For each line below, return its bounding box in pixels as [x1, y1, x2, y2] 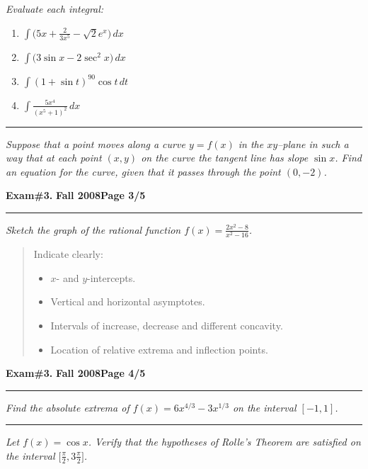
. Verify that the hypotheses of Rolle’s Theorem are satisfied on [88, 434, 361, 449]
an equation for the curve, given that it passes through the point [6, 164, 281, 179]
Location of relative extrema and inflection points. [50, 341, 268, 356]
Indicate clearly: [33, 247, 103, 261]
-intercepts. [87, 270, 136, 285]
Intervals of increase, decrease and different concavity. [50, 317, 283, 332]
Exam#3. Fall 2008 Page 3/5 [6, 188, 146, 203]
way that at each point [6, 150, 102, 165]
